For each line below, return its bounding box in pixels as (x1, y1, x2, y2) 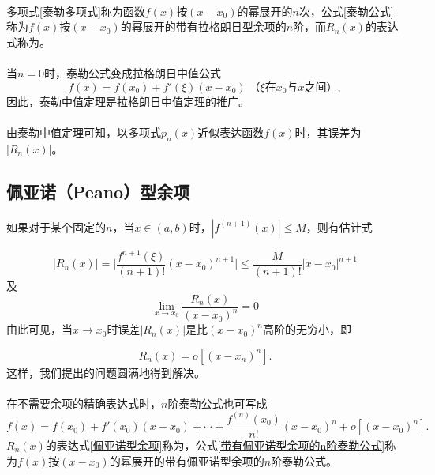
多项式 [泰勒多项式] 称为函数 (6, 2, 145, 19)
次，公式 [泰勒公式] (298, 2, 394, 19)
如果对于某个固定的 (6, 218, 106, 235)
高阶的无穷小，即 (263, 321, 352, 337)
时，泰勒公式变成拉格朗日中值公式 (44, 64, 222, 81)
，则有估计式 (306, 218, 373, 235)
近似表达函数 (197, 123, 264, 140)
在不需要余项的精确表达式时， (6, 394, 161, 411)
